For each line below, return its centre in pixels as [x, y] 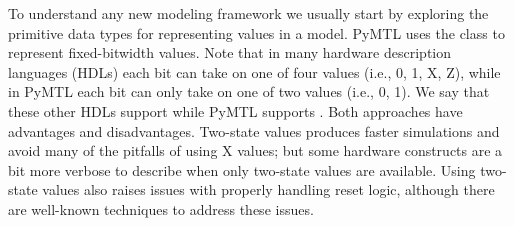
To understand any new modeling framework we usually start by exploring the [248, 13]
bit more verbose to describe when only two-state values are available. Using [242, 169]
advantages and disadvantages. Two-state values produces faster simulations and [254, 130]
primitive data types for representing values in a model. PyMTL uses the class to [256, 32]
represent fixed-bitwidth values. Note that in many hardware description [230, 52]
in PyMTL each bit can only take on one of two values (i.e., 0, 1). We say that [249, 91]
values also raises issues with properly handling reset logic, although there [268, 189]
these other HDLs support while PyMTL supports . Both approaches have [235, 110]
